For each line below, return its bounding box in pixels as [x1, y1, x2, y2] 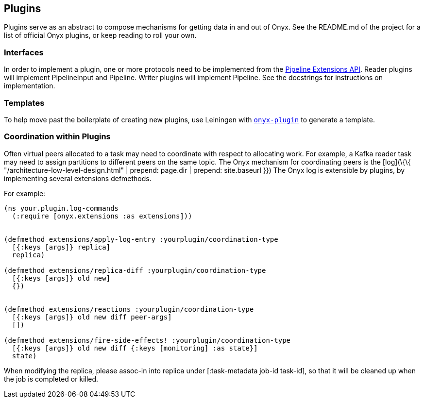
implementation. [4, 82, 55, 90]
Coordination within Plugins [4, 132, 111, 142]
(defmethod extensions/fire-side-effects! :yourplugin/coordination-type [4, 336, 291, 344]
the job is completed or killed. [4, 374, 99, 383]
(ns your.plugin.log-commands [4, 204, 119, 212]
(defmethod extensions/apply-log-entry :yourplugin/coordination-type [4, 235, 278, 243]
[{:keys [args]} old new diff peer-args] [12, 313, 172, 321]
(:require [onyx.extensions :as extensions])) [12, 212, 192, 220]
